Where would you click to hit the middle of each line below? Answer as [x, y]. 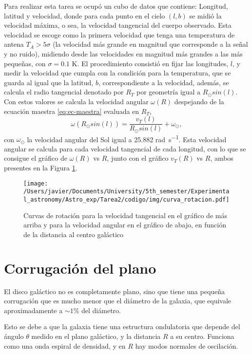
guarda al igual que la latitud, [49, 82]
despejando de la [199, 101]
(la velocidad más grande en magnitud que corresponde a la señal [150, 44]
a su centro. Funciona [202, 336]
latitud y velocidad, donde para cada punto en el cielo [85, 15]
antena [14, 44]
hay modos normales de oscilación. [187, 345]
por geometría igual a [168, 92]
